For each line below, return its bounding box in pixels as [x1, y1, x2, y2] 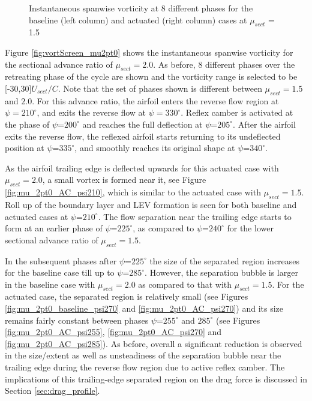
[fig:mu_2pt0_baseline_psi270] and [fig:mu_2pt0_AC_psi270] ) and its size [5, 302, 284, 315]
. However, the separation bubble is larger [145, 266, 298, 279]
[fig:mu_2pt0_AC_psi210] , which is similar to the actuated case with [5, 186, 261, 198]
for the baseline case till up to [5, 266, 115, 279]
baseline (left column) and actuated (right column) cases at [29, 13, 247, 26]
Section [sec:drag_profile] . [5, 384, 100, 397]
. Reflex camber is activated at [181, 106, 293, 119]
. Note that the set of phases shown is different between [58, 82, 262, 94]
